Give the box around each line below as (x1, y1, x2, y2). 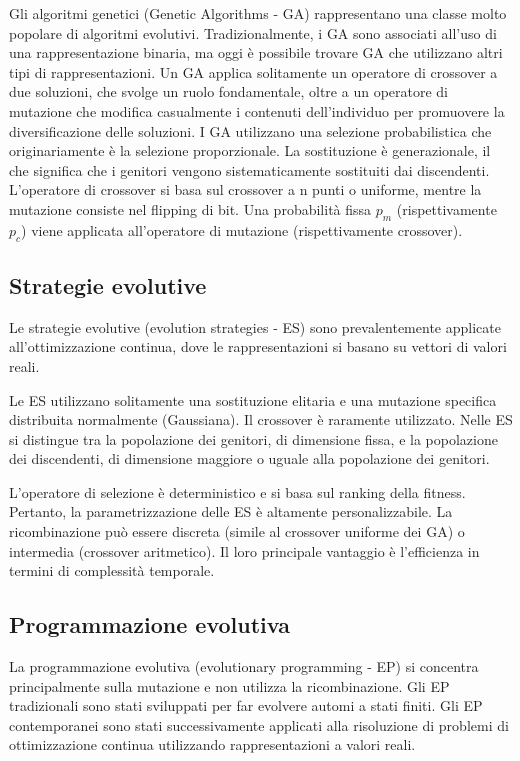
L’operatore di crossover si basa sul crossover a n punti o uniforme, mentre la (9, 179, 482, 200)
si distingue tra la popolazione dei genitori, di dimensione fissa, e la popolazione (9, 428, 498, 449)
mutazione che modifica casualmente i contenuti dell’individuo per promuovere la (9, 100, 505, 121)
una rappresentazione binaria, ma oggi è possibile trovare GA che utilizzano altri (9, 42, 503, 63)
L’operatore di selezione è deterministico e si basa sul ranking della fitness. (9, 481, 466, 502)
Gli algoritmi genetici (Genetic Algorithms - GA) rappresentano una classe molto (9, 3, 507, 23)
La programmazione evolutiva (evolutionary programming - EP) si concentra (9, 656, 479, 677)
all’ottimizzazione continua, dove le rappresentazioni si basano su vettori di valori (9, 336, 507, 357)
